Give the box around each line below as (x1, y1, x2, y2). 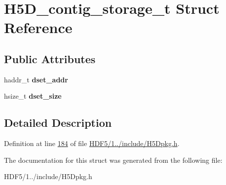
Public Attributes (4, 51, 96, 66)
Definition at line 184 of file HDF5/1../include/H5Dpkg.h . (4, 138, 180, 148)
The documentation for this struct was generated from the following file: (4, 154, 223, 165)
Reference (4, 17, 73, 37)
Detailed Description (4, 115, 112, 130)
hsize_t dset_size (4, 91, 62, 101)
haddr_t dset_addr (4, 74, 68, 84)
